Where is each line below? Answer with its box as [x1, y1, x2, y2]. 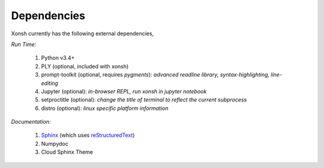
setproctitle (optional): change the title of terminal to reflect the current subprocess [41, 96, 247, 103]
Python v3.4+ [41, 54, 75, 62]
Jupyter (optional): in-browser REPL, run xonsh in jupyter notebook [41, 87, 207, 95]
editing [41, 80, 58, 87]
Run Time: [11, 41, 37, 48]
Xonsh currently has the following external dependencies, [11, 30, 154, 37]
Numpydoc [41, 140, 68, 147]
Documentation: [11, 118, 51, 126]
